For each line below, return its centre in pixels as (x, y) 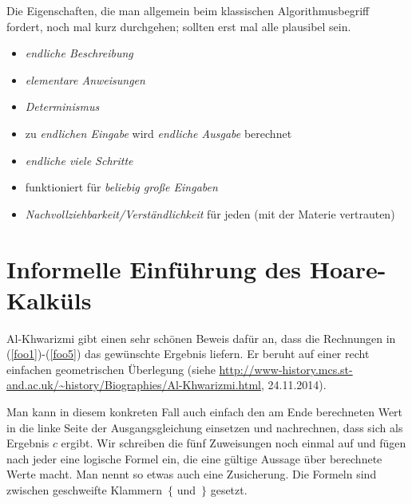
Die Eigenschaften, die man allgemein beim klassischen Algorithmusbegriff (188, 10)
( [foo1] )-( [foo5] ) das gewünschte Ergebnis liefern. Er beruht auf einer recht (188, 354)
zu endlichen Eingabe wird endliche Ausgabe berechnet (158, 133)
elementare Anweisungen (85, 79)
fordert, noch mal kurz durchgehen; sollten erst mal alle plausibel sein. (179, 26)
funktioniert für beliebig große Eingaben (121, 187)
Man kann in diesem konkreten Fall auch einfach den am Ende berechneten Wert (205, 412)
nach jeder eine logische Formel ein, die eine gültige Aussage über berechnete (194, 458)
